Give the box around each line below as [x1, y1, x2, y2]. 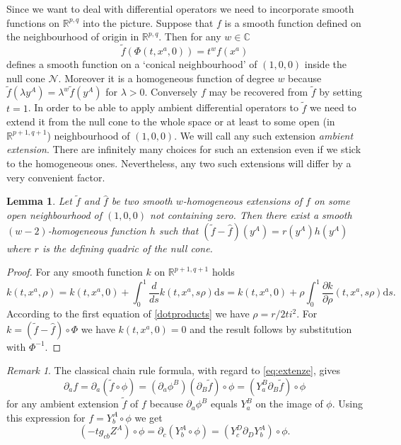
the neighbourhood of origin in [6, 29, 139, 44]
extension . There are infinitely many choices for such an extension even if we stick [6, 142, 361, 157]
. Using [332, 396, 363, 411]
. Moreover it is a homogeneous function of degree [58, 70, 274, 85]
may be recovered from [209, 84, 308, 99]
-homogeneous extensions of [182, 193, 302, 208]
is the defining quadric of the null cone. [42, 240, 213, 255]
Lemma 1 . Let [6, 193, 72, 208]
